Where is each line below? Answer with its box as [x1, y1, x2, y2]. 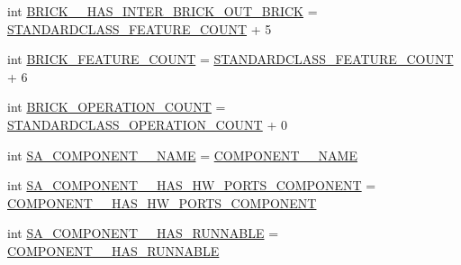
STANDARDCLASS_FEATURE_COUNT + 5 [7, 19, 272, 38]
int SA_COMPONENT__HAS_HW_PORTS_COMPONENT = [7, 176, 376, 195]
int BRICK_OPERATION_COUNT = [7, 97, 226, 116]
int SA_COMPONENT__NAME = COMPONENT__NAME [7, 145, 357, 164]
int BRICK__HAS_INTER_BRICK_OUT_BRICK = [7, 2, 318, 20]
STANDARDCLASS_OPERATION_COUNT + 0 [7, 114, 287, 133]
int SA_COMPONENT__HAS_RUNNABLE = [7, 224, 279, 242]
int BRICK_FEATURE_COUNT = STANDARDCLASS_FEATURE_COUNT [7, 50, 454, 69]
